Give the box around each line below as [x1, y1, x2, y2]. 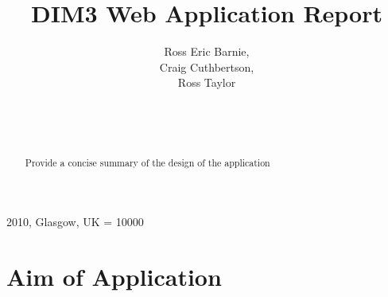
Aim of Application [6, 260, 222, 292]
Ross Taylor [177, 74, 236, 91]
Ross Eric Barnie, [164, 43, 250, 60]
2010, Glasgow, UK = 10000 [6, 213, 144, 230]
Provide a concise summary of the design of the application [25, 156, 270, 170]
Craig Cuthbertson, [159, 58, 254, 75]
